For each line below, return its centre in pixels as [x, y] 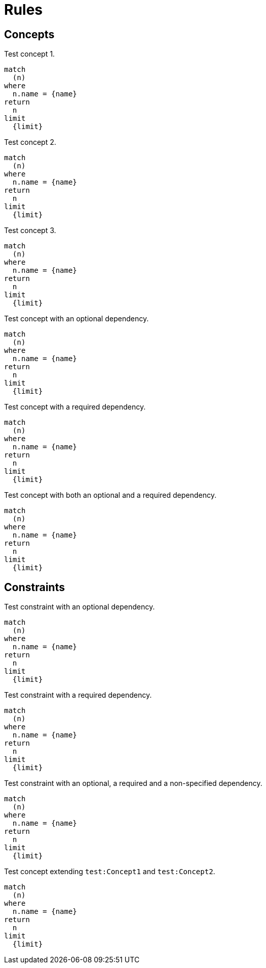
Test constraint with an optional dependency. [80, 607]
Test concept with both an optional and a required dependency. [110, 495]
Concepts [29, 34]
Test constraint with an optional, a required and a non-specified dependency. [133, 783]
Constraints [35, 587]
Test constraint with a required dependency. [78, 695]
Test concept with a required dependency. [75, 407]
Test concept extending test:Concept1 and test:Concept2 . [110, 872]
